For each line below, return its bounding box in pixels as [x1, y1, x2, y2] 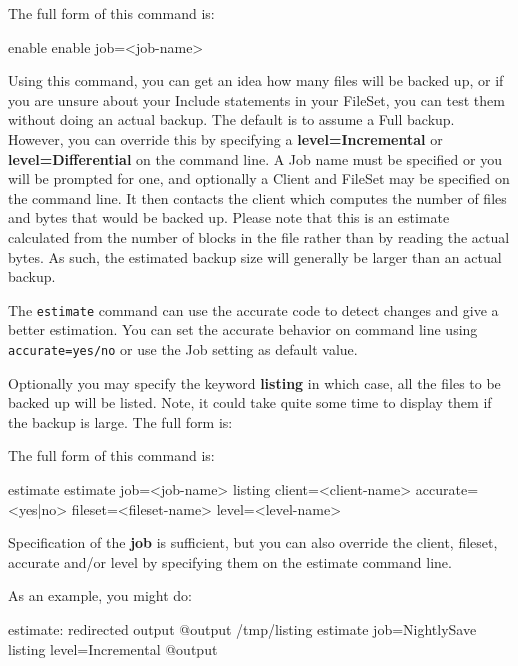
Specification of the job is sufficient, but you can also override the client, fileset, [8, 532, 498, 553]
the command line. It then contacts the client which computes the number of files [8, 187, 507, 208]
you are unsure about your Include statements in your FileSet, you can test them [8, 89, 505, 110]
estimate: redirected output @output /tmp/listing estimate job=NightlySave [8, 618, 477, 639]
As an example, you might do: [8, 585, 193, 606]
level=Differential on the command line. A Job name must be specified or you [8, 148, 502, 169]
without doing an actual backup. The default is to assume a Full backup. [8, 109, 455, 130]
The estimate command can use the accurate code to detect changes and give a [8, 299, 499, 320]
